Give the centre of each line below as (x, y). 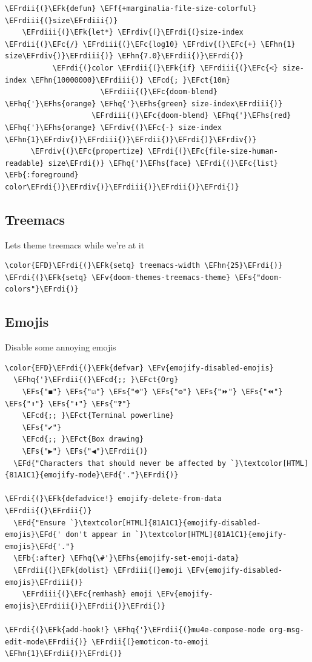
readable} (25, 163)
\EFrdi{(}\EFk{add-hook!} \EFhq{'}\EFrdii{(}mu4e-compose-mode (135, 630)
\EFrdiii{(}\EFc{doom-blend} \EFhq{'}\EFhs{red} (191, 116)
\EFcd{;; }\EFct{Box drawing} (83, 439)
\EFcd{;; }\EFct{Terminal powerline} (98, 416)
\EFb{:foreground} (42, 175)
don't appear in (98, 535)
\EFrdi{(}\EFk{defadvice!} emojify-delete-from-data (113, 499)
